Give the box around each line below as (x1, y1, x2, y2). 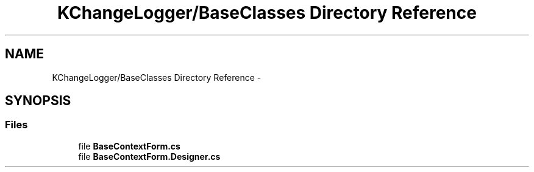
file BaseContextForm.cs (78, 140, 180, 151)
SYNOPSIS (5, 93, 71, 109)
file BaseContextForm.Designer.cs (78, 151, 221, 162)
